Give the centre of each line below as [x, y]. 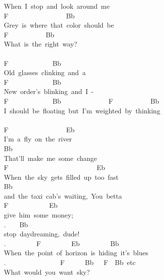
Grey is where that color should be [59, 25]
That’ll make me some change [50, 158]
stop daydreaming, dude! [42, 234]
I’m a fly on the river [38, 139]
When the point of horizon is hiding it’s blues [76, 253]
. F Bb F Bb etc [70, 262]
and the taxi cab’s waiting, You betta [63, 195]
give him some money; [39, 215]
